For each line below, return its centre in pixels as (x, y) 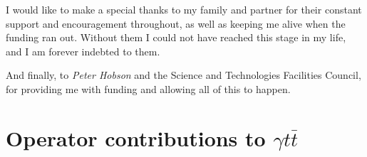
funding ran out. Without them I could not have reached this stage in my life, (176, 37)
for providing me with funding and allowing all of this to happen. (148, 88)
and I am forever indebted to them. (83, 51)
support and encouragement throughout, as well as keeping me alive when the (176, 23)
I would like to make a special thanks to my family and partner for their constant (184, 9)
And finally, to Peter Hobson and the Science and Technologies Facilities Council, (183, 75)
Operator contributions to (136, 137)
